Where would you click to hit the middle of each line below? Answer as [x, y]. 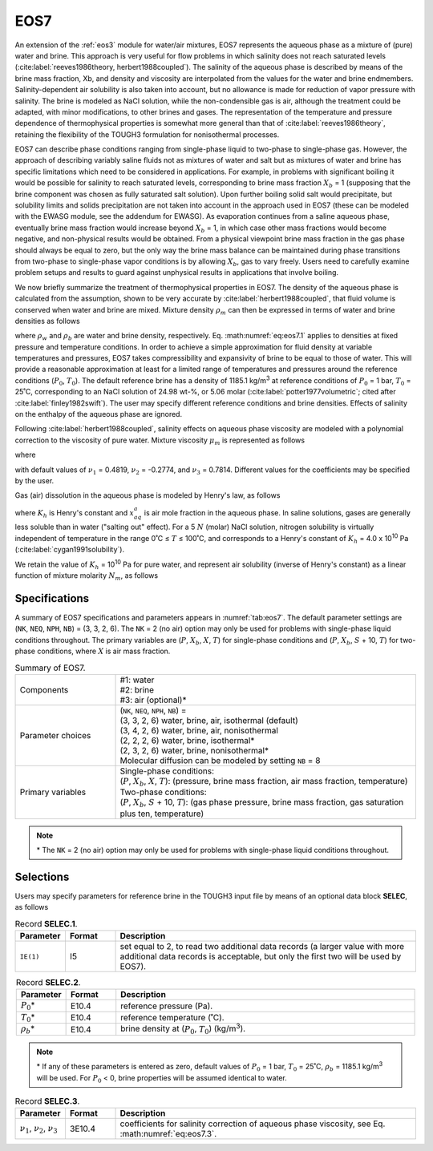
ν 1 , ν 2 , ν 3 [38, 1129]
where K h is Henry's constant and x [75, 513]
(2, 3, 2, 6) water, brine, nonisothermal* [194, 750]
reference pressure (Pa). [167, 1006]
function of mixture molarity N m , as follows [87, 576]
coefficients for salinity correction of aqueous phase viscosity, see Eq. [253, 1124]
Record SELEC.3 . [47, 1101]
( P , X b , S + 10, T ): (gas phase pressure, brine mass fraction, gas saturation [262, 803]
